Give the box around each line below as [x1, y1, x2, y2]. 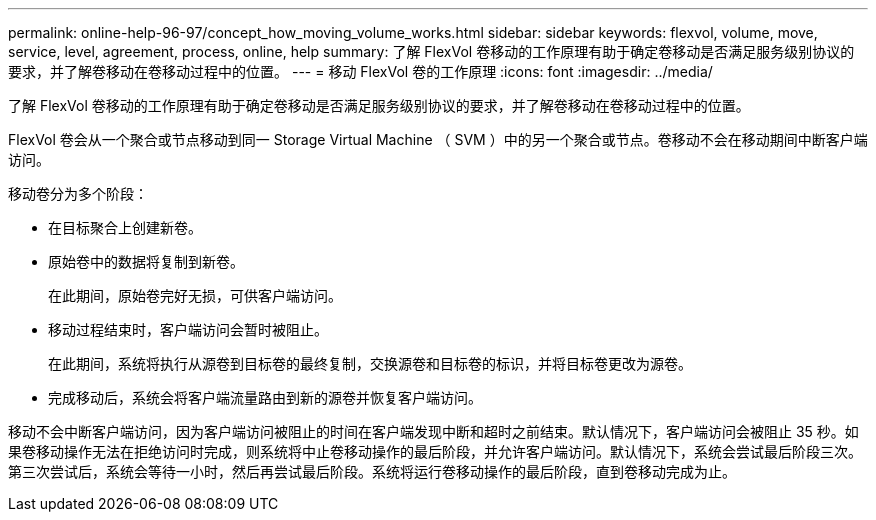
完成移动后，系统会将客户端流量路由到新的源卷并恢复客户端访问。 [48, 389, 482, 406]
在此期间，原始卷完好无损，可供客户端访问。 [48, 287, 342, 304]
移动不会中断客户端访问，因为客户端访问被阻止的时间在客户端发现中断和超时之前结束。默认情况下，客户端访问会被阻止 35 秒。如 [8, 423, 859, 440]
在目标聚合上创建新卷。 [48, 219, 202, 236]
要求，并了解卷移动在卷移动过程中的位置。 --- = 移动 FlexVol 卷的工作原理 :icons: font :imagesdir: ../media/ [8, 63, 713, 80]
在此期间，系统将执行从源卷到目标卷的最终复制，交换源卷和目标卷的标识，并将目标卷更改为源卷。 [48, 355, 692, 372]
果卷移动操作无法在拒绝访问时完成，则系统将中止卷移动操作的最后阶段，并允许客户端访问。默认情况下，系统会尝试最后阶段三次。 [8, 443, 862, 460]
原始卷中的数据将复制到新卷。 [48, 253, 244, 270]
